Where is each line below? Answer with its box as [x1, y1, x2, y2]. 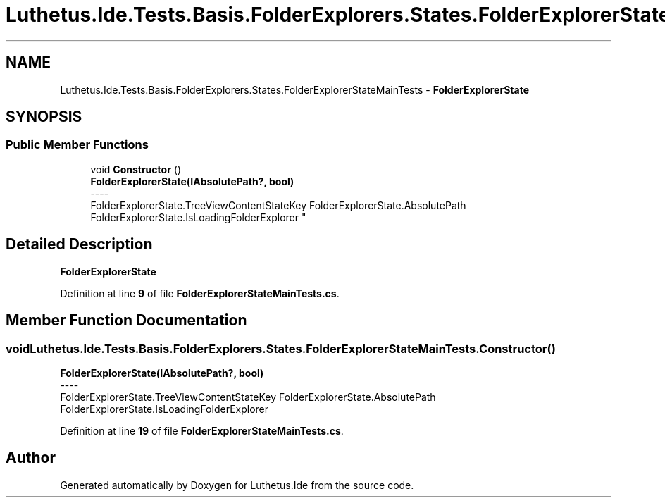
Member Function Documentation [6, 311, 247, 330]
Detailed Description [6, 235, 153, 254]
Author [6, 449, 56, 467]
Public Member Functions [6, 137, 149, 152]
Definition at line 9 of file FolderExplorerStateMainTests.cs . [60, 287, 340, 299]
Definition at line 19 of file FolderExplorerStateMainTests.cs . [60, 424, 344, 437]
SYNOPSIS [6, 108, 82, 126]
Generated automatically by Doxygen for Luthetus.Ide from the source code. [60, 478, 414, 491]
